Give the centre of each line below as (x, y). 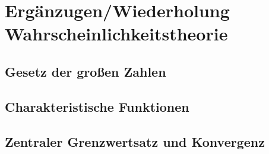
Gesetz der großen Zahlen (86, 71)
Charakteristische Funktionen (97, 106)
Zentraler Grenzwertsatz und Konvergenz (135, 141)
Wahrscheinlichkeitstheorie (116, 34)
